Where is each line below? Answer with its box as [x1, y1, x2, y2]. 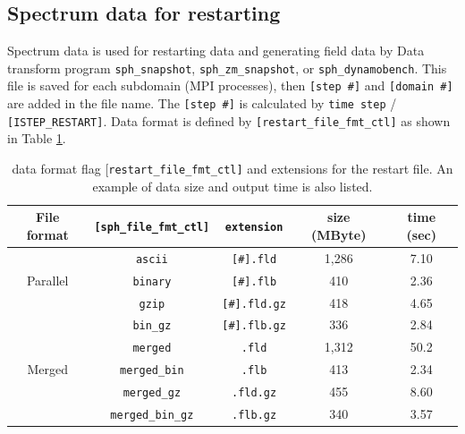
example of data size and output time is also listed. [92, 176, 373, 195]
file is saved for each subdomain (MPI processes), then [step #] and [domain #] [7, 76, 453, 95]
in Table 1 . [7, 129, 66, 148]
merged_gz [123, 387, 182, 400]
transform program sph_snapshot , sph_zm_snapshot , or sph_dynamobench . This [7, 58, 447, 77]
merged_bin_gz [110, 409, 194, 422]
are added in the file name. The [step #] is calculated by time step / [7, 94, 397, 113]
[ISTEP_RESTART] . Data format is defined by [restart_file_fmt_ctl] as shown [7, 111, 451, 130]
